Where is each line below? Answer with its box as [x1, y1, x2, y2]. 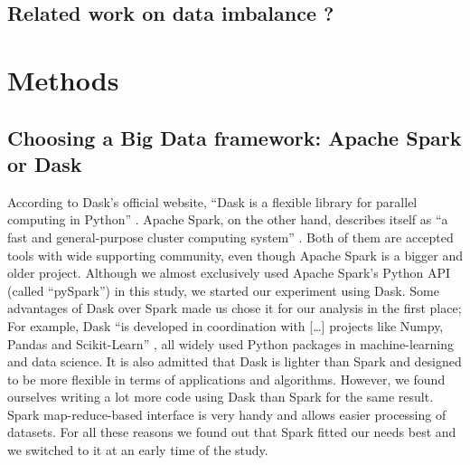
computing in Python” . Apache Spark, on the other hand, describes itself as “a [7, 210, 448, 229]
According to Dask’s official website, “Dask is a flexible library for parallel [7, 192, 418, 211]
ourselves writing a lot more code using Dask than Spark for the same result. [7, 387, 434, 406]
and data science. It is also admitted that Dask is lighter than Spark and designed [7, 352, 462, 371]
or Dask [7, 149, 82, 177]
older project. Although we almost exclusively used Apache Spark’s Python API [7, 263, 451, 282]
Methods [7, 61, 119, 98]
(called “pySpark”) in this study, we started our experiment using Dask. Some [7, 280, 439, 299]
